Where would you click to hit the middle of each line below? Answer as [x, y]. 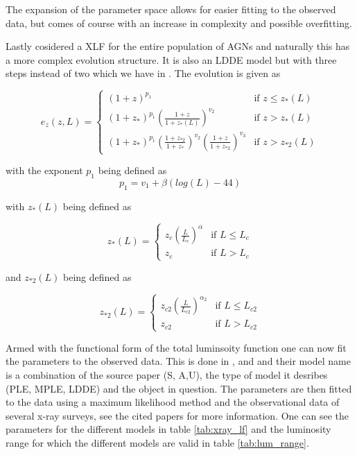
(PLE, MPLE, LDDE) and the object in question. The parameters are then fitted [179, 388]
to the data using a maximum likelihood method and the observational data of [173, 402]
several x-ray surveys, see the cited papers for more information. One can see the [177, 415]
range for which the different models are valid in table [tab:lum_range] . [157, 443]
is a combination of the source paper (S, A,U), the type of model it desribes [167, 375]
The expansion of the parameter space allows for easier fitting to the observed [171, 9]
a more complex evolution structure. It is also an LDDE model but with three [171, 59]
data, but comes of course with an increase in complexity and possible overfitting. [179, 23]
